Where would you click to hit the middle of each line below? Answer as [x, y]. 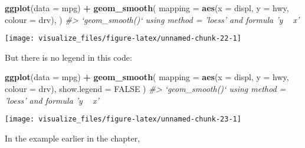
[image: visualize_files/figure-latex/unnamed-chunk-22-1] [123, 39]
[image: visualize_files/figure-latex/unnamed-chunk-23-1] [123, 119]
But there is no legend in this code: [68, 57]
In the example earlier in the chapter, [73, 138]
